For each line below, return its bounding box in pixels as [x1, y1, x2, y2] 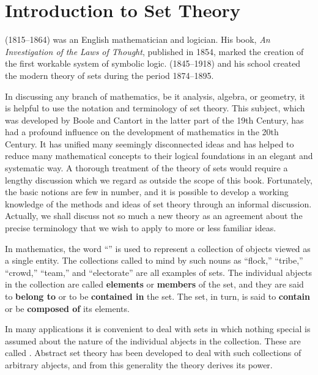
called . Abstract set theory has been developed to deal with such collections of [5, 346, 301, 359]
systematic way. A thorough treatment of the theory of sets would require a [5, 162, 288, 174]
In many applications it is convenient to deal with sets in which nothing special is [5, 322, 311, 335]
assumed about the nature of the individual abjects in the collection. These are [5, 334, 301, 347]
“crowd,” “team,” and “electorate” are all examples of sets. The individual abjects [5, 265, 312, 278]
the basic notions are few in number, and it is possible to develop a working [5, 185, 289, 198]
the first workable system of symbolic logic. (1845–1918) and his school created [5, 57, 301, 70]
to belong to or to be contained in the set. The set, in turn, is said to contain [5, 290, 310, 302]
